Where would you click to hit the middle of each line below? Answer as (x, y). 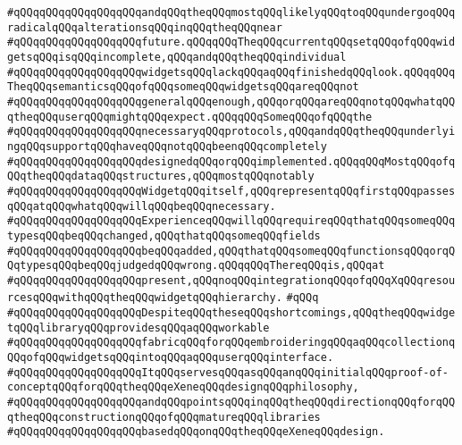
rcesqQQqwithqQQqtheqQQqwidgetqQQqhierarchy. (145, 298)
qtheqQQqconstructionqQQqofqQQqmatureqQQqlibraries (164, 417)
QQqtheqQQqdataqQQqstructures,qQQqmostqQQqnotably (161, 176)
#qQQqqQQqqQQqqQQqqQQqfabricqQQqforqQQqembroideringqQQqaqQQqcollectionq (231, 343)
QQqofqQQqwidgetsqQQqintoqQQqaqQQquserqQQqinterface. (171, 358)
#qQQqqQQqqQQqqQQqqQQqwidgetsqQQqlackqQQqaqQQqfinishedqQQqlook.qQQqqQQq (231, 72)
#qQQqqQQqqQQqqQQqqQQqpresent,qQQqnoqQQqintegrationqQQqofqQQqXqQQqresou (231, 280)
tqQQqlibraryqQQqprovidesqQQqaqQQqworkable (139, 327)
